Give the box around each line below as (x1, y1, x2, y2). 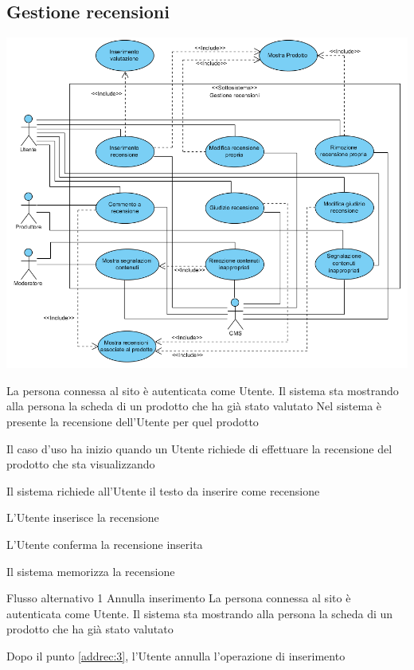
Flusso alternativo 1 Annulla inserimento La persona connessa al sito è (6, 590, 351, 606)
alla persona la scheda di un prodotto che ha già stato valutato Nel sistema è (6, 398, 382, 414)
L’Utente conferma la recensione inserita (6, 535, 203, 552)
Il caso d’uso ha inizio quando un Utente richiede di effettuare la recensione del (6, 440, 393, 456)
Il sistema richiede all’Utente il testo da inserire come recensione (6, 482, 320, 499)
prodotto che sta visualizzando (6, 456, 155, 472)
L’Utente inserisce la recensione (6, 509, 159, 526)
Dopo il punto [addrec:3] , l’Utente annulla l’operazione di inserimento (6, 647, 346, 664)
